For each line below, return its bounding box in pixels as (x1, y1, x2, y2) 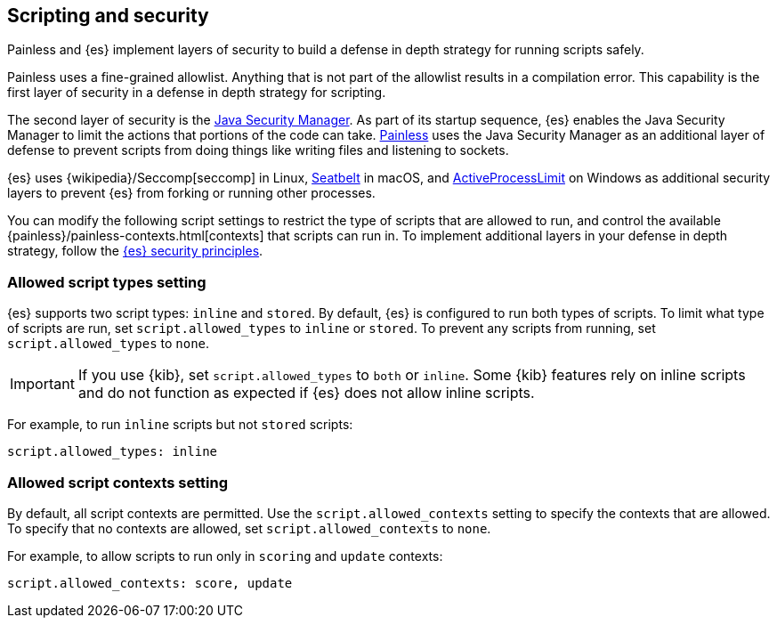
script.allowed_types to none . (7, 336, 210, 352)
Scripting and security (7, 4, 209, 27)
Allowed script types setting (7, 272, 206, 291)
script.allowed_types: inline (7, 444, 218, 459)
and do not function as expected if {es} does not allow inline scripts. (77, 384, 535, 402)
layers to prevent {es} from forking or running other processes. (7, 185, 376, 201)
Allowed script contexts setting (7, 473, 229, 491)
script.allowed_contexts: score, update (7, 575, 293, 590)
